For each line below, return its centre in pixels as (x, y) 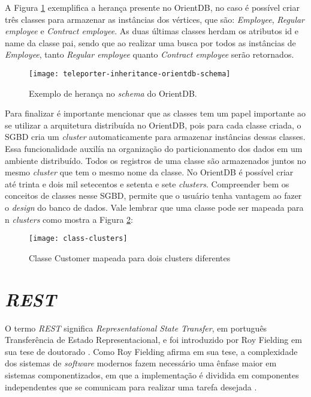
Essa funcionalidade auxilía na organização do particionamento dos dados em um (154, 148)
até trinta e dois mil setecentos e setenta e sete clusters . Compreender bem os (147, 183)
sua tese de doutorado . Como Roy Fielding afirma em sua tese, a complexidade (151, 351)
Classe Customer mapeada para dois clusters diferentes (130, 257)
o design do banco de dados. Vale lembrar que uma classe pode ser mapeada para (154, 207)
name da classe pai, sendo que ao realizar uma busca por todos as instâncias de (150, 42)
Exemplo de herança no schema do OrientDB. (113, 93)
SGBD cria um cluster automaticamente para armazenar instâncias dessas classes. (155, 137)
